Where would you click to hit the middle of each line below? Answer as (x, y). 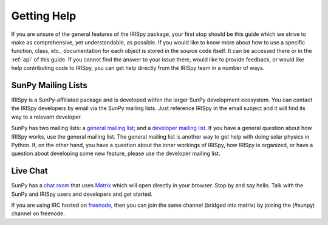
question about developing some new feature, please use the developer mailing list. (116, 154)
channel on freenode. (38, 213)
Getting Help (44, 16)
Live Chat (29, 171)
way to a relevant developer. (46, 117)
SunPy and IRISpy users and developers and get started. (82, 194)
